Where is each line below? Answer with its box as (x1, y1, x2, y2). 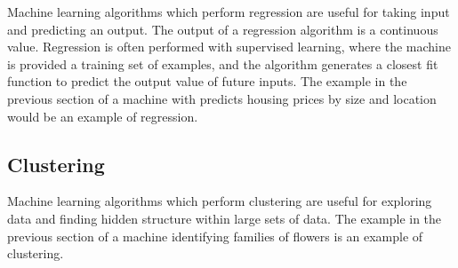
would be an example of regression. (7, 106, 198, 125)
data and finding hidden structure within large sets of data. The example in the (7, 209, 442, 227)
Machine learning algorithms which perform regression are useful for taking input (7, 3, 450, 20)
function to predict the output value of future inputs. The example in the (7, 72, 407, 91)
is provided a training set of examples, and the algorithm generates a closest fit (7, 54, 438, 73)
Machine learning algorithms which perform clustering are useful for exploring (7, 192, 432, 210)
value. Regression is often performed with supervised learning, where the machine (7, 37, 451, 56)
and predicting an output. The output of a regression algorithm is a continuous (7, 20, 438, 38)
